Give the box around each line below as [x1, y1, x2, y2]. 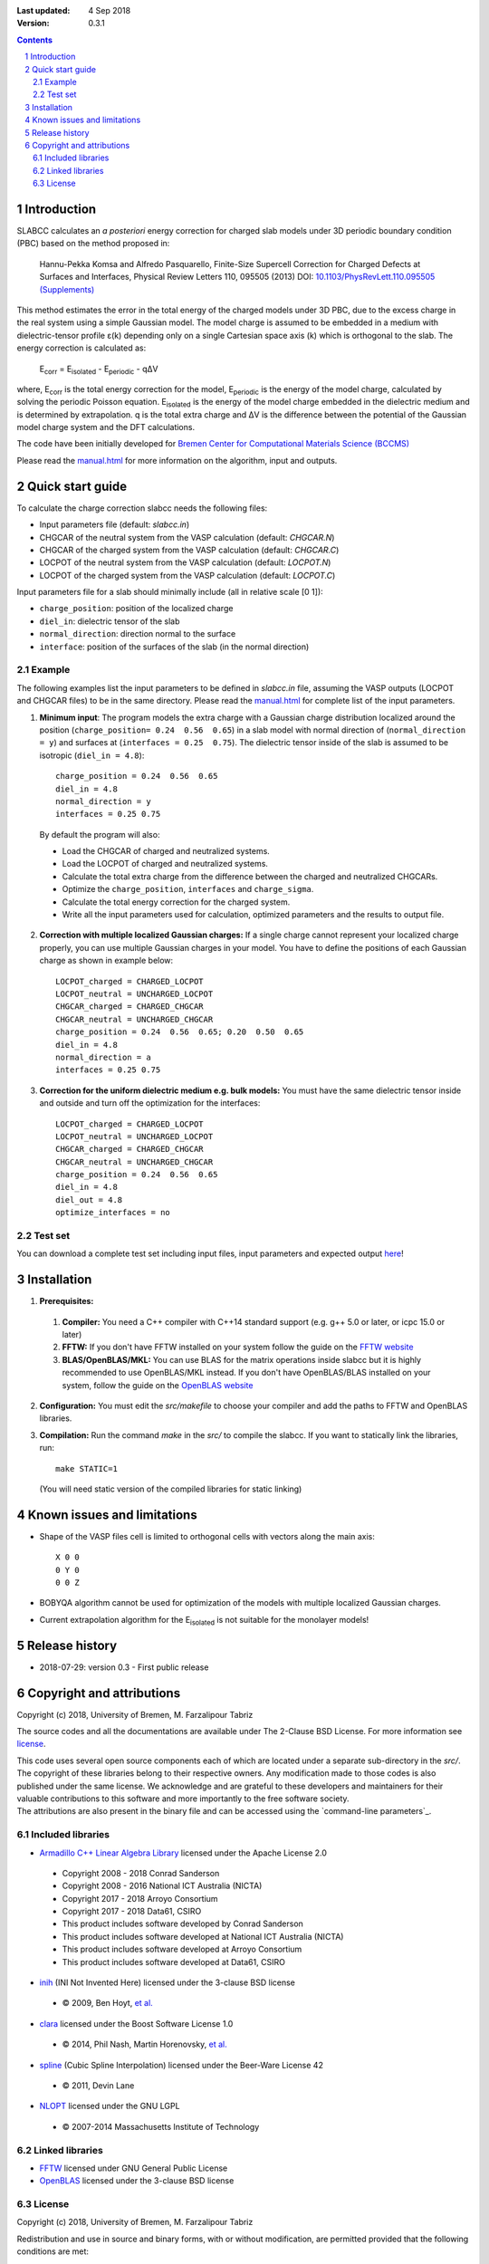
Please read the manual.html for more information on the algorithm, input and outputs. [16, 455, 338, 465]
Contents [16, 34, 53, 45]
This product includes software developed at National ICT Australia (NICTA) [62, 1931, 344, 1942]
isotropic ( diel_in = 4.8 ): [39, 750, 145, 761]
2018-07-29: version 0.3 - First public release [39, 1662, 209, 1673]
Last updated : [16, 5, 71, 15]
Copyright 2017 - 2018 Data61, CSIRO [62, 1906, 202, 1917]
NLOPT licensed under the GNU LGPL [39, 2101, 180, 2112]
